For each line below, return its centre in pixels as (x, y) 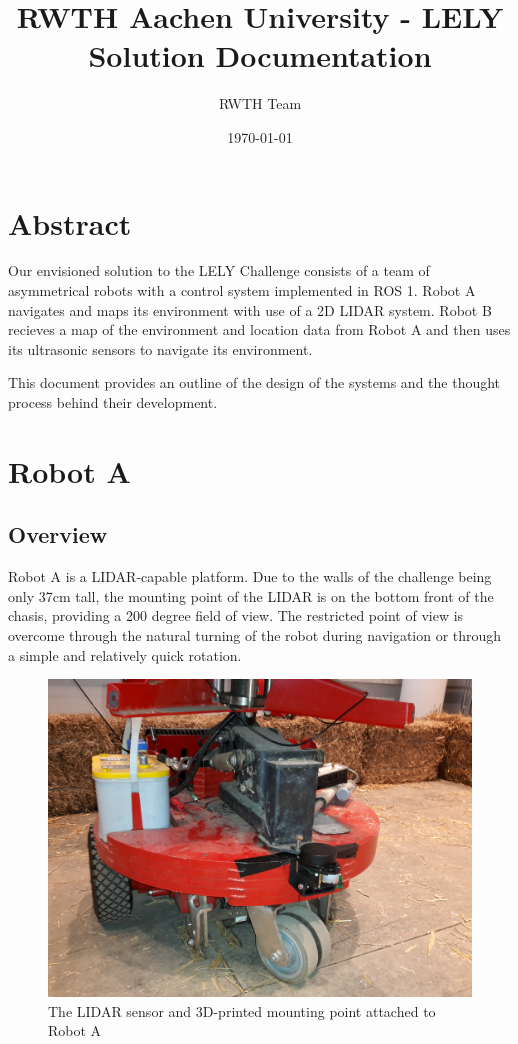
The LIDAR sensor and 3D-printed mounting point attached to (242, 1010)
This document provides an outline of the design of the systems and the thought (254, 382)
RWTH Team (260, 103)
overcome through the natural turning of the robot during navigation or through (255, 634)
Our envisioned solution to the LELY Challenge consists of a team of (219, 270)
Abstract (70, 222)
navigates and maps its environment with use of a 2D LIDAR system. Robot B (250, 309)
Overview (58, 534)
